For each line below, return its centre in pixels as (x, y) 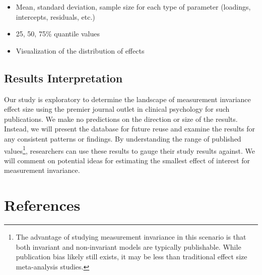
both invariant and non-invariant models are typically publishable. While (128, 246)
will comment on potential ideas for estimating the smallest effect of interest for (127, 160)
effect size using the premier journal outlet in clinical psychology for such (117, 109)
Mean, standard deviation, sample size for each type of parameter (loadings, (133, 7)
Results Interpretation (63, 78)
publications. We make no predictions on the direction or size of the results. (121, 119)
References (42, 205)
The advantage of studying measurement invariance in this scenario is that (131, 237)
